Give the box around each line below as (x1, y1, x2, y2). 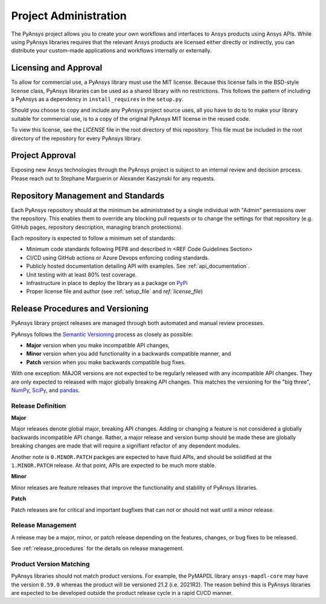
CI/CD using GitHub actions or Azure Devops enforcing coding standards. (26, 254, 209, 261)
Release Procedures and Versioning (11, 304, 149, 314)
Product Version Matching (11, 559, 90, 568)
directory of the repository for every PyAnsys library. (11, 135, 142, 142)
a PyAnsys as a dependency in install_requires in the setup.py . (11, 95, 184, 103)
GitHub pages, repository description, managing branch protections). (11, 223, 184, 231)
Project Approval (11, 150, 76, 161)
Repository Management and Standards (11, 190, 165, 201)
